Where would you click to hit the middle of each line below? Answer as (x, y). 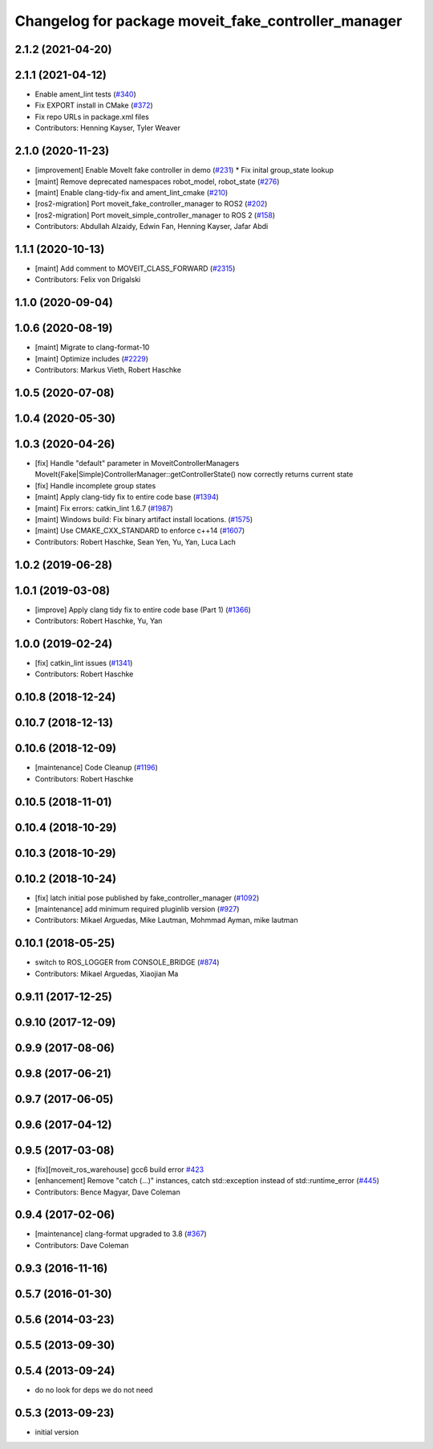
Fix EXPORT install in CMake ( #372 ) (94, 105)
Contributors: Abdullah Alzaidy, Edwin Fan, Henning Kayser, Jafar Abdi (152, 227)
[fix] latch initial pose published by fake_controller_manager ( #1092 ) (147, 898)
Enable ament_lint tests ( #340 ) (85, 94)
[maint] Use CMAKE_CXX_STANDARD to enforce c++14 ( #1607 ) (140, 531)
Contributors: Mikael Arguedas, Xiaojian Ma (107, 973)
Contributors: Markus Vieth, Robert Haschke (108, 370)
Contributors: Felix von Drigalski (88, 280)
